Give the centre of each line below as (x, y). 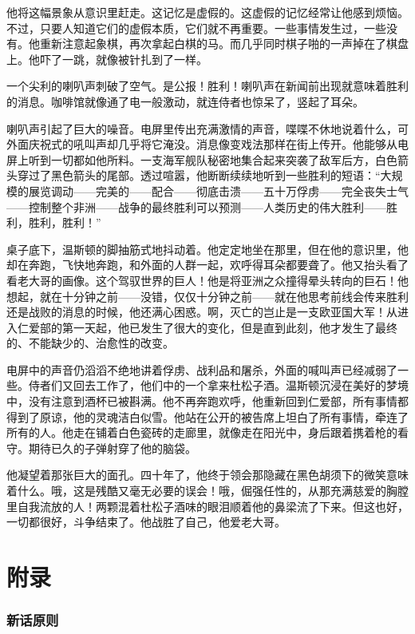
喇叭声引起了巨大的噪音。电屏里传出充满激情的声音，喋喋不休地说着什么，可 (207, 128)
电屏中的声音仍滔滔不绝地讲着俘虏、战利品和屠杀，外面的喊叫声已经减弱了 (202, 369)
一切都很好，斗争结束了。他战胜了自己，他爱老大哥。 (146, 522)
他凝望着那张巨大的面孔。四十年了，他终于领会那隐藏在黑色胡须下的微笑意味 (207, 475)
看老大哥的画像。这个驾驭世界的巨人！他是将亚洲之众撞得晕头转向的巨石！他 (207, 280)
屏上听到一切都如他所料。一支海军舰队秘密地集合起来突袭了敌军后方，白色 (202, 159)
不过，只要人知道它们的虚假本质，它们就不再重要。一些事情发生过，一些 (196, 28)
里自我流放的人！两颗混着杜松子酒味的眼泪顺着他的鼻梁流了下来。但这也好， (207, 506)
